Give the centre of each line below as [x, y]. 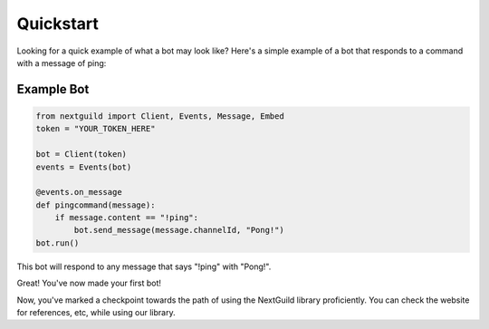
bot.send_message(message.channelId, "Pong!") [179, 230]
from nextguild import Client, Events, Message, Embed [160, 116]
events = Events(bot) [84, 167]
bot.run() [58, 243]
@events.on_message [79, 192]
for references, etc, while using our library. [96, 312]
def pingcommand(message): [96, 205]
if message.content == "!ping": [127, 218]
